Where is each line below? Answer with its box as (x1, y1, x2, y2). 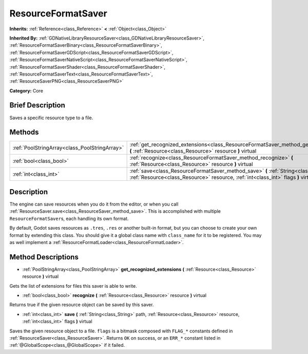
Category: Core (9, 87, 44, 94)
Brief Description (9, 101, 65, 110)
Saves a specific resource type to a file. (9, 115, 93, 121)
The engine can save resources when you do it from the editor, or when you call (9, 201, 179, 207)
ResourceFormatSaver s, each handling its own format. (9, 215, 129, 221)
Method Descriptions (9, 252, 79, 262)
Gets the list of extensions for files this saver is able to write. (9, 283, 137, 289)
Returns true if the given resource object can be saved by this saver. (9, 302, 154, 308)
